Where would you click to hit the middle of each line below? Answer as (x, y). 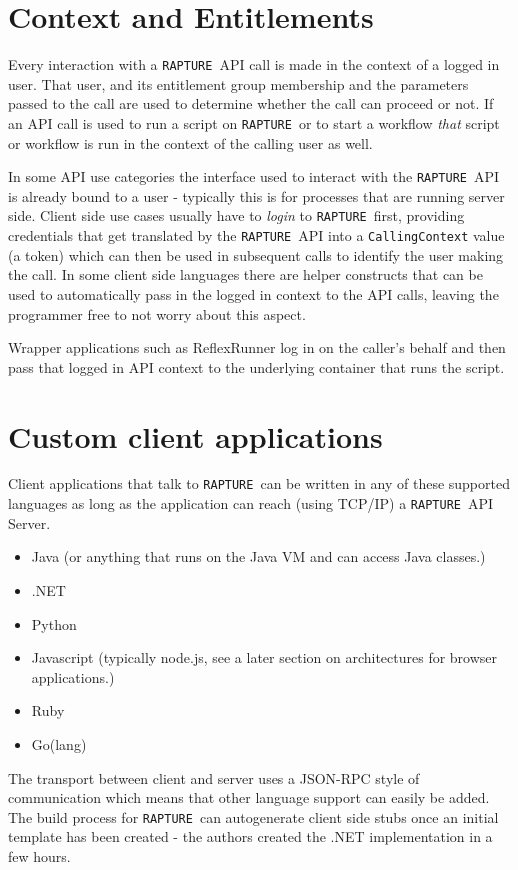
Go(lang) (59, 743)
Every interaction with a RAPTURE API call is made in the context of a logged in (254, 64)
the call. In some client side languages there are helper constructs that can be (245, 274)
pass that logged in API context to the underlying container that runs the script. (256, 366)
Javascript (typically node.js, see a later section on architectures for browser (264, 657)
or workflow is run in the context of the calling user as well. (190, 142)
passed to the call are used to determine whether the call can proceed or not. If (251, 103)
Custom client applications (195, 435)
